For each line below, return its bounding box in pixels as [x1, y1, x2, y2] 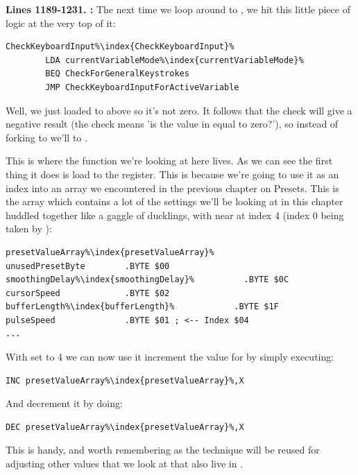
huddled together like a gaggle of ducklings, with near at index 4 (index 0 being [6, 207, 344, 222]
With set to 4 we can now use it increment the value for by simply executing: [6, 349, 334, 364]
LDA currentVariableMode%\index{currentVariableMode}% [45, 55, 304, 65]
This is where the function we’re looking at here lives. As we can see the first [6, 153, 333, 168]
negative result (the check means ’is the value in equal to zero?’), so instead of [6, 116, 339, 131]
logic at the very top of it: [6, 15, 116, 30]
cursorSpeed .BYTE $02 [6, 288, 170, 298]
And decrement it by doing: [6, 396, 123, 411]
